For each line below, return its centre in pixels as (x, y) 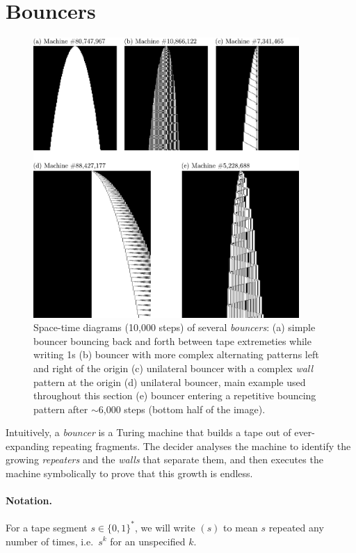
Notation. (29, 500)
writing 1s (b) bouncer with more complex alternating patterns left (176, 354)
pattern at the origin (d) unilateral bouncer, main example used (170, 382)
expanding (27, 446)
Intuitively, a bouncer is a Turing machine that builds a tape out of (148, 432)
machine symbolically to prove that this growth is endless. (129, 473)
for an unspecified (148, 541)
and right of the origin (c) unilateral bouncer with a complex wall (173, 368)
